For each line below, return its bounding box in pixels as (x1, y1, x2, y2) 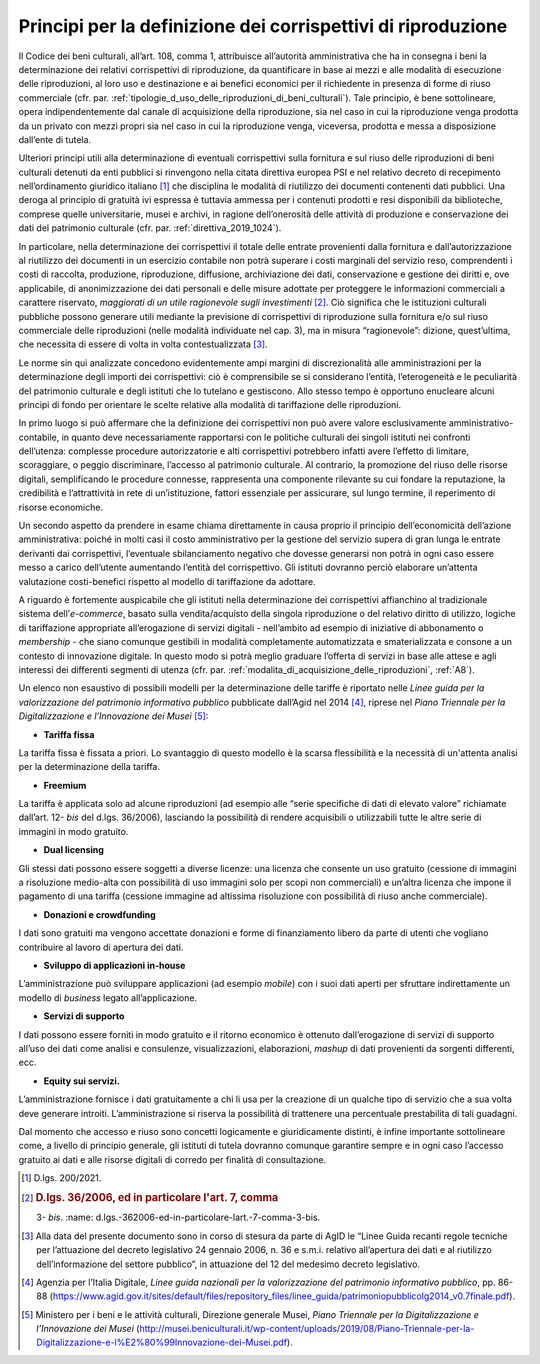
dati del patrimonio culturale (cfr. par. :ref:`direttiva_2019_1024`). (18, 222, 282, 234)
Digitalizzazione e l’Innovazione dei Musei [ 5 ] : (18, 710, 209, 722)
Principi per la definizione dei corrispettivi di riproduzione (18, 15, 508, 37)
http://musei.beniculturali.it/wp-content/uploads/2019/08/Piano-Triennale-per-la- (139, 1323, 475, 1335)
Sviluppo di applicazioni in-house (43, 959, 186, 971)
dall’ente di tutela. (18, 133, 92, 145)
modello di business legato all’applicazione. (18, 991, 198, 1004)
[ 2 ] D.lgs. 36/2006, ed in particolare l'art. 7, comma (21, 1191, 279, 1205)
